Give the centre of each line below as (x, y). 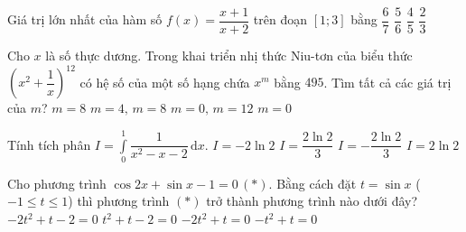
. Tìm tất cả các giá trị (387, 82)
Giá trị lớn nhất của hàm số (85, 19)
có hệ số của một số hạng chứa (165, 82)
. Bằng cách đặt (312, 183)
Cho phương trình (57, 183)
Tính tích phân (49, 144)
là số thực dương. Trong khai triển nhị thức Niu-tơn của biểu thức (229, 56)
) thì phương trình (119, 201)
